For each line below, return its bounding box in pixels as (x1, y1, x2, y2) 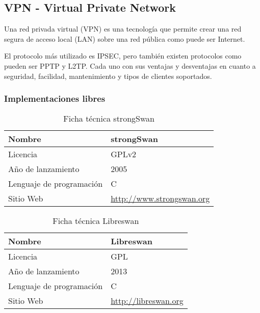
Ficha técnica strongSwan (63, 112, 154, 125)
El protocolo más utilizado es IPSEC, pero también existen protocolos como (4, 50, 242, 61)
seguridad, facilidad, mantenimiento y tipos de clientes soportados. (4, 70, 212, 81)
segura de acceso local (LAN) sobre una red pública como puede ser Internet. (4, 33, 245, 44)
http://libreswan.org (111, 295, 184, 307)
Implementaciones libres (4, 92, 106, 105)
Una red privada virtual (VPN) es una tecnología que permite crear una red (4, 23, 242, 34)
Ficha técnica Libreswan (53, 215, 139, 227)
